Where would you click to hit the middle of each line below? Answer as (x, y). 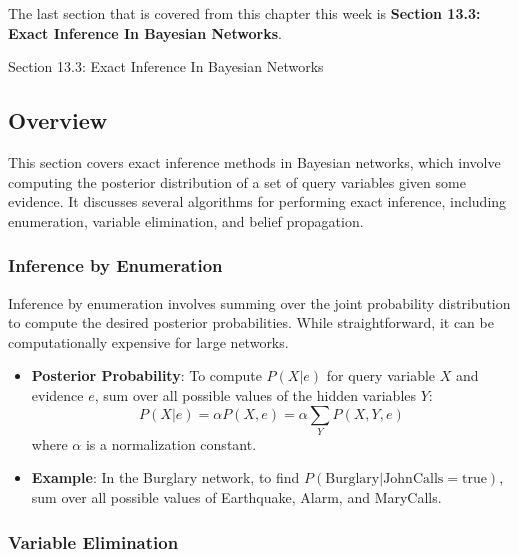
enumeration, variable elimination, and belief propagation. (186, 220)
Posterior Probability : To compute (146, 375)
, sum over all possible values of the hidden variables (255, 394)
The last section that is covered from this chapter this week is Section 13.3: (244, 13)
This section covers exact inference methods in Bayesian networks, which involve (254, 161)
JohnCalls (413, 479)
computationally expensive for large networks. (148, 341)
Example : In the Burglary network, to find (165, 477)
